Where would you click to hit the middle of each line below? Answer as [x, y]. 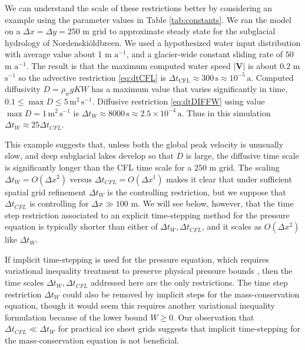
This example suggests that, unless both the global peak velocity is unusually [144, 144]
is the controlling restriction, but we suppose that [197, 192]
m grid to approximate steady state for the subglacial [179, 31]
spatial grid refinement [46, 192]
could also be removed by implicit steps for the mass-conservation [181, 294]
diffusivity [23, 89]
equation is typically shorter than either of [81, 226]
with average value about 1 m [58, 54]
